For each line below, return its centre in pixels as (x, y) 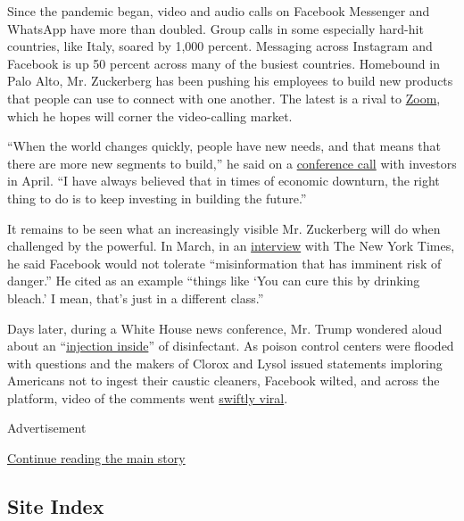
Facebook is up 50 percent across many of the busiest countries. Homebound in (224, 63)
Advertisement (47, 428)
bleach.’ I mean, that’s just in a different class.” (136, 298)
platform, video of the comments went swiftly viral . (148, 397)
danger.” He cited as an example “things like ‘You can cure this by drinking (214, 281)
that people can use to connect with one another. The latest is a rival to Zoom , (224, 98)
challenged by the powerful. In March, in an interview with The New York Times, (231, 246)
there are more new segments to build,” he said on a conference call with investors (232, 163)
